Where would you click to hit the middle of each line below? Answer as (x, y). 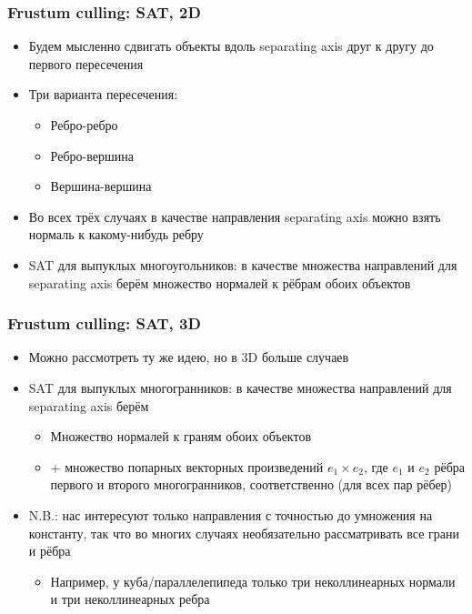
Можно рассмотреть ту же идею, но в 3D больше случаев (189, 357)
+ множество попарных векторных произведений (187, 466)
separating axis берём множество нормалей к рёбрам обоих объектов (220, 282)
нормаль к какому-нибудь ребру (116, 234)
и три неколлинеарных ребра (130, 599)
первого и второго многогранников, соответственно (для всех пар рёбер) (251, 484)
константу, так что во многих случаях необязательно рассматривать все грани (244, 533)
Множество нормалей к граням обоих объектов (181, 436)
